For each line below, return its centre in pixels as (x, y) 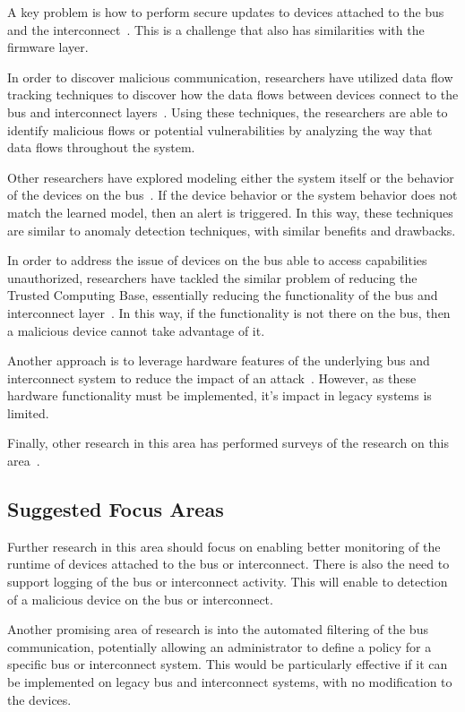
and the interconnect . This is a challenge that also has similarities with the (216, 29)
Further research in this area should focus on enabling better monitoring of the (224, 546)
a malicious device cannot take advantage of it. (136, 330)
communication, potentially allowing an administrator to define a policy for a (220, 646)
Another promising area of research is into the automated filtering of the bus (218, 629)
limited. (28, 412)
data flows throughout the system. (101, 147)
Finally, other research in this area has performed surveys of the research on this (228, 443)
